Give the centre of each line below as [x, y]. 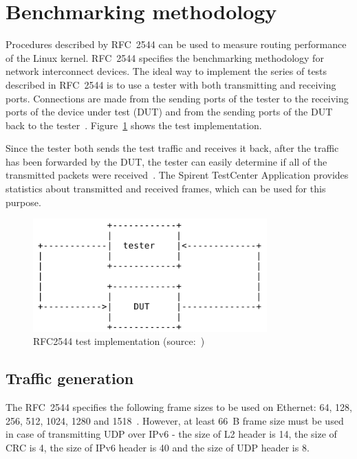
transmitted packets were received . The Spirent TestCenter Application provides [177, 175]
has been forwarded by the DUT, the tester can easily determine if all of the [166, 161]
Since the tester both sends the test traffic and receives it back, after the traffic [172, 148]
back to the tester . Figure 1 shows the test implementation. [134, 125]
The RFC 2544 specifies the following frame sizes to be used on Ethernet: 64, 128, [179, 406]
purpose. [23, 202]
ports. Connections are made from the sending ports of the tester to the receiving [177, 98]
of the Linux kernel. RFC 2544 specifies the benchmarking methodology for [165, 57]
